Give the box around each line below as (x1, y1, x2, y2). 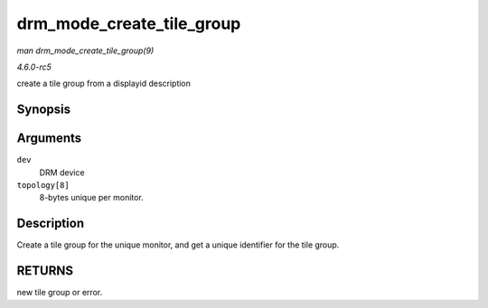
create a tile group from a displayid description (16, 78, 192, 89)
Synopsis (16, 102, 71, 117)
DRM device (39, 167, 85, 178)
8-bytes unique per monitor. (39, 192, 144, 203)
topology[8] (16, 181, 70, 191)
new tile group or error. (16, 287, 103, 298)
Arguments (16, 131, 82, 146)
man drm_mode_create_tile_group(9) (16, 45, 155, 56)
